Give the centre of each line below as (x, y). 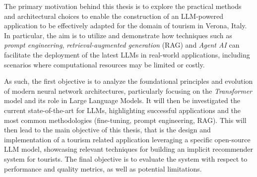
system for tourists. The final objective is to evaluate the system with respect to (126, 158)
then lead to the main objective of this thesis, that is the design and (107, 130)
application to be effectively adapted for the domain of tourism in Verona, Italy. (126, 26)
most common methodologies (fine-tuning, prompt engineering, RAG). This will (125, 120)
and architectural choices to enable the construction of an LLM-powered (114, 16)
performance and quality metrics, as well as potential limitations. (103, 168)
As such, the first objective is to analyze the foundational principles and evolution (128, 81)
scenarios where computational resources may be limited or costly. (104, 64)
